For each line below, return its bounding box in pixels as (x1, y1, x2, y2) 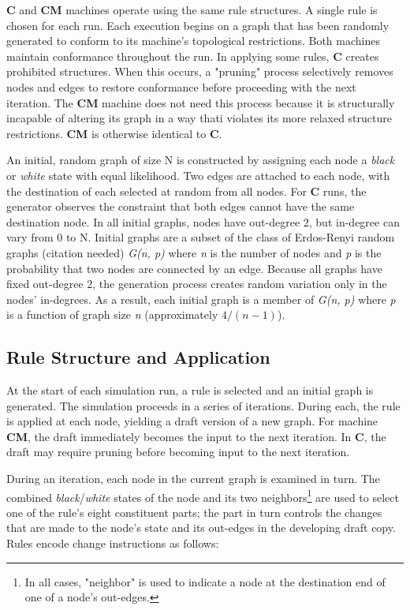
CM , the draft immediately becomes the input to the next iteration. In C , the (6, 428, 386, 444)
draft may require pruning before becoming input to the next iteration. (6, 443, 350, 460)
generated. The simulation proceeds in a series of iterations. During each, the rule (6, 397, 401, 414)
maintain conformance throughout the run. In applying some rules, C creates (6, 47, 379, 64)
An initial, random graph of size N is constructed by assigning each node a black (6, 152, 395, 168)
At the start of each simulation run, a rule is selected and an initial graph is (6, 382, 374, 399)
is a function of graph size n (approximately (6, 306, 218, 323)
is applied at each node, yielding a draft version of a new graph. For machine (6, 413, 378, 429)
